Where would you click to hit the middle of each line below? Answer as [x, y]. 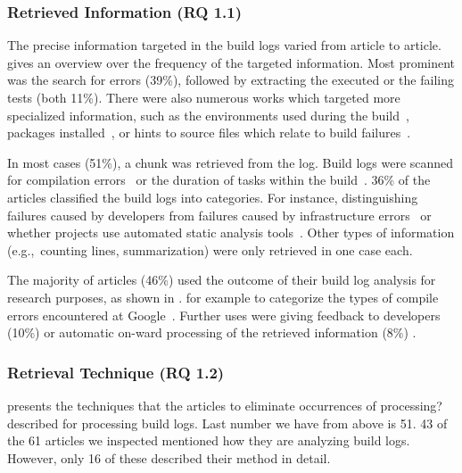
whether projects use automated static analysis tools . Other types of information [231, 232]
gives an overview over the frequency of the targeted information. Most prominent [231, 62]
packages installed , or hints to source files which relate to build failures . [209, 133]
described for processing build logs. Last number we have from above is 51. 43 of [227, 423]
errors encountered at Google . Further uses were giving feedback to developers [224, 315]
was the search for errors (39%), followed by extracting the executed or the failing [231, 80]
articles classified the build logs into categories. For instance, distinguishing [213, 197]
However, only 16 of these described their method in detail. [169, 457]
